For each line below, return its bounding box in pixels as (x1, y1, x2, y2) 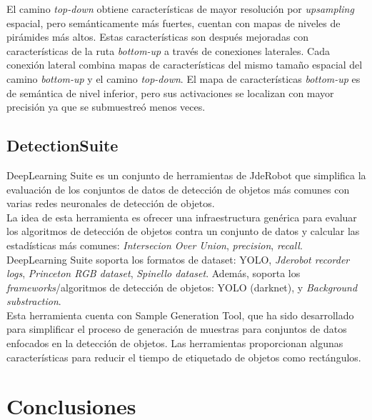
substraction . (6, 294, 61, 309)
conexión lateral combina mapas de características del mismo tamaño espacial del (6, 57, 363, 72)
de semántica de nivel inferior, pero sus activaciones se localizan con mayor (6, 85, 334, 100)
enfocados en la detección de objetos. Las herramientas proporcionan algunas (6, 336, 343, 351)
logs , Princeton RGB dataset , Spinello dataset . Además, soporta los (6, 266, 301, 281)
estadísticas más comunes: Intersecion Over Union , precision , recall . (6, 237, 303, 252)
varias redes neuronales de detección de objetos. (6, 196, 215, 211)
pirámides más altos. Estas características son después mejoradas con (6, 29, 309, 44)
